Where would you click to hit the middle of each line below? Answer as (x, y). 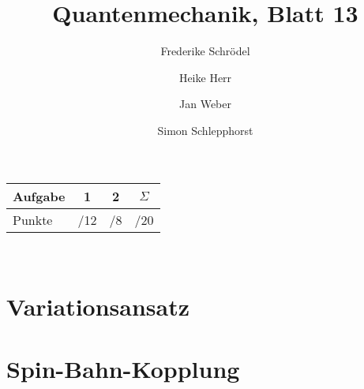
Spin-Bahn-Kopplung (123, 368)
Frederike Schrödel (205, 51)
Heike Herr (205, 77)
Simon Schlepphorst (205, 130)
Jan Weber (205, 104)
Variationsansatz (98, 307)
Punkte (33, 219)
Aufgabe (39, 196)
